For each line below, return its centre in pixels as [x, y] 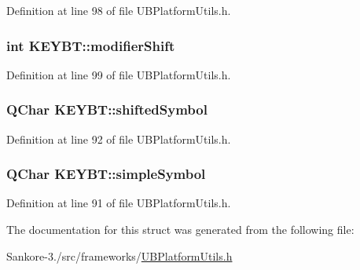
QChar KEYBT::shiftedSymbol [107, 109]
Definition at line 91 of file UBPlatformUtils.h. [119, 203]
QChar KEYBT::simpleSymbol [106, 174]
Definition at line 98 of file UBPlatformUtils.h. [119, 10]
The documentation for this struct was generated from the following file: [180, 230]
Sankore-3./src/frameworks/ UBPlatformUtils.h [119, 255]
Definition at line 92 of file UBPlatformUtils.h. [119, 139]
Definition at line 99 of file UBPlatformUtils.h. [119, 74]
